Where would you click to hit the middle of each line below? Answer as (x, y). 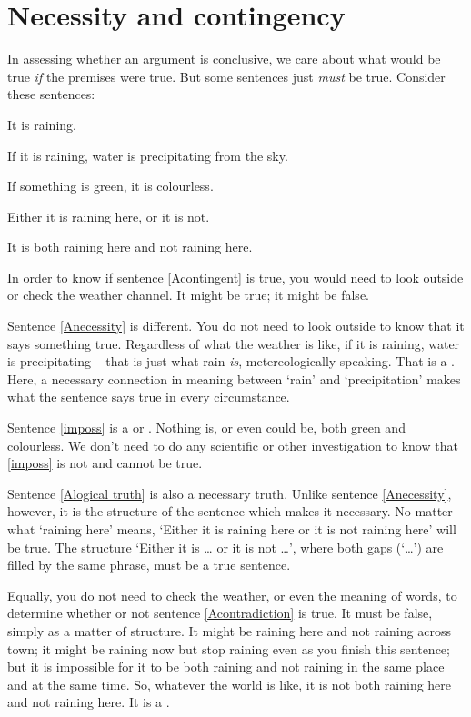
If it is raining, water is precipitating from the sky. (148, 155)
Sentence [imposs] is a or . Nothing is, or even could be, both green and (206, 428)
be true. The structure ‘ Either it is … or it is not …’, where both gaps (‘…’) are (225, 547)
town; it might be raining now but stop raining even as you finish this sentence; (229, 648)
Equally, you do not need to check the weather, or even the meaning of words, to (232, 595)
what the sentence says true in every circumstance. (149, 397)
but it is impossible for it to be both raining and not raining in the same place (226, 667)
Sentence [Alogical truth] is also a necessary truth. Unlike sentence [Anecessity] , (230, 493)
